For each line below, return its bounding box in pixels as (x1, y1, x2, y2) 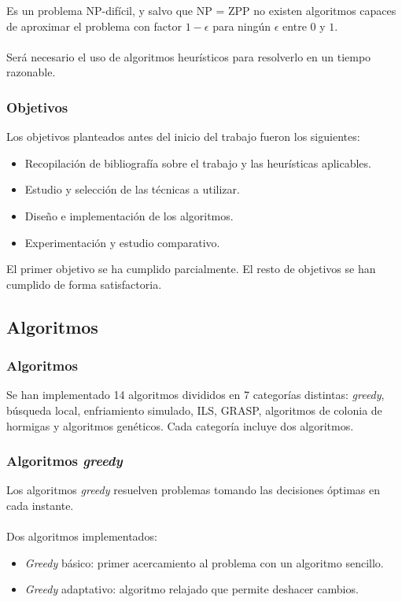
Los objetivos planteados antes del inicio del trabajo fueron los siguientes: (6, 128, 360, 145)
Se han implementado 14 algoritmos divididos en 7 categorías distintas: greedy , (6, 386, 385, 403)
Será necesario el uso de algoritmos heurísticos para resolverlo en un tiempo (6, 48, 371, 65)
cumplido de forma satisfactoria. (6, 275, 162, 292)
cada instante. (6, 497, 74, 513)
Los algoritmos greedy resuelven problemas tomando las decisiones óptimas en (6, 482, 381, 498)
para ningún (212, 17, 271, 34)
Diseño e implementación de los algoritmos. (24, 207, 234, 223)
